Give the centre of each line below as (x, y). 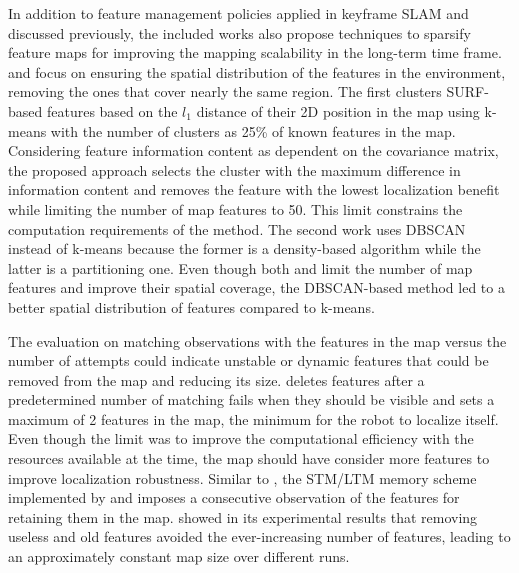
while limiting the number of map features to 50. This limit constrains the (235, 208)
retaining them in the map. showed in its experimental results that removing (243, 516)
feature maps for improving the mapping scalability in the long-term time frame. (255, 52)
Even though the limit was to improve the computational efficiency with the (241, 438)
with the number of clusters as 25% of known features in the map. (253, 130)
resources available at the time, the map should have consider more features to (249, 458)
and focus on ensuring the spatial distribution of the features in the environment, (257, 71)
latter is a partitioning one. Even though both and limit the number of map (240, 267)
